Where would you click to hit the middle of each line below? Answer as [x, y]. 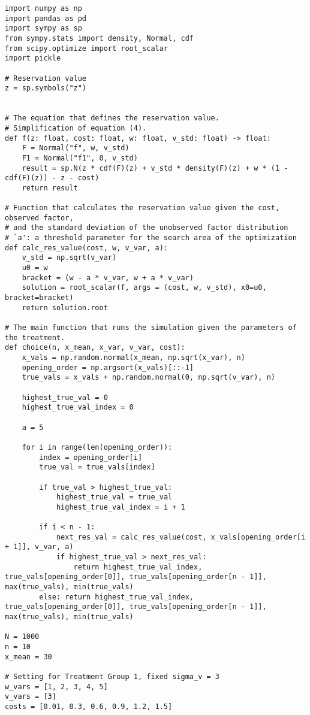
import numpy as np [43, 8]
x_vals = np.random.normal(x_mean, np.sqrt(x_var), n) [133, 357]
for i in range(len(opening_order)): [97, 447]
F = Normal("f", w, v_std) [76, 148]
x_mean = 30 [28, 657]
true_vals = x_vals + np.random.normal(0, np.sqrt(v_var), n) [149, 378]
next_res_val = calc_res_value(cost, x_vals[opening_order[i [181, 537]
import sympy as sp [43, 28]
